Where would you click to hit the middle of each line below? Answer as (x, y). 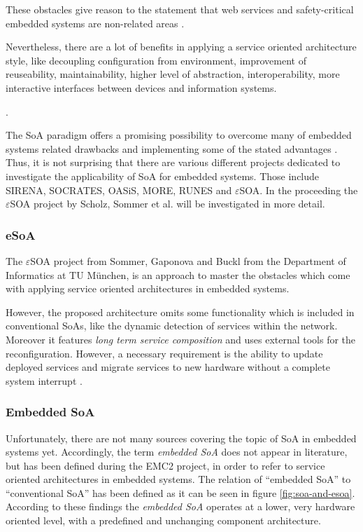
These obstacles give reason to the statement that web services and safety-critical (180, 9)
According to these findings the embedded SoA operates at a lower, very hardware (180, 506)
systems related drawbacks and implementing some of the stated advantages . (172, 148)
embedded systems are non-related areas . (95, 23)
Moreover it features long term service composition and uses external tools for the (181, 339)
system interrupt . (44, 380)
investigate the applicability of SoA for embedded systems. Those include (163, 176)
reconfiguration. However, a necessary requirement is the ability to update (164, 353)
